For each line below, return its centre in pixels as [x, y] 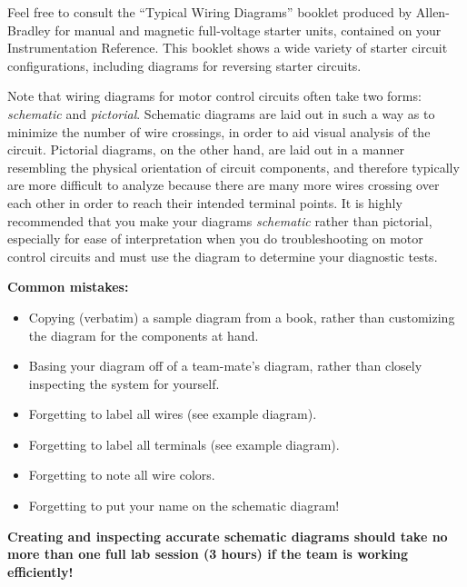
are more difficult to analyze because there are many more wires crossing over [224, 185]
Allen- [432, 12]
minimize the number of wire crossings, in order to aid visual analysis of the [219, 131]
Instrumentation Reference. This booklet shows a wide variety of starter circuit [228, 48]
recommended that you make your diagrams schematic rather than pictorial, [220, 220]
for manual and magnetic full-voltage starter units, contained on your [248, 30]
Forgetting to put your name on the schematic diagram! [184, 506]
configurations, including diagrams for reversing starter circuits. [184, 65]
